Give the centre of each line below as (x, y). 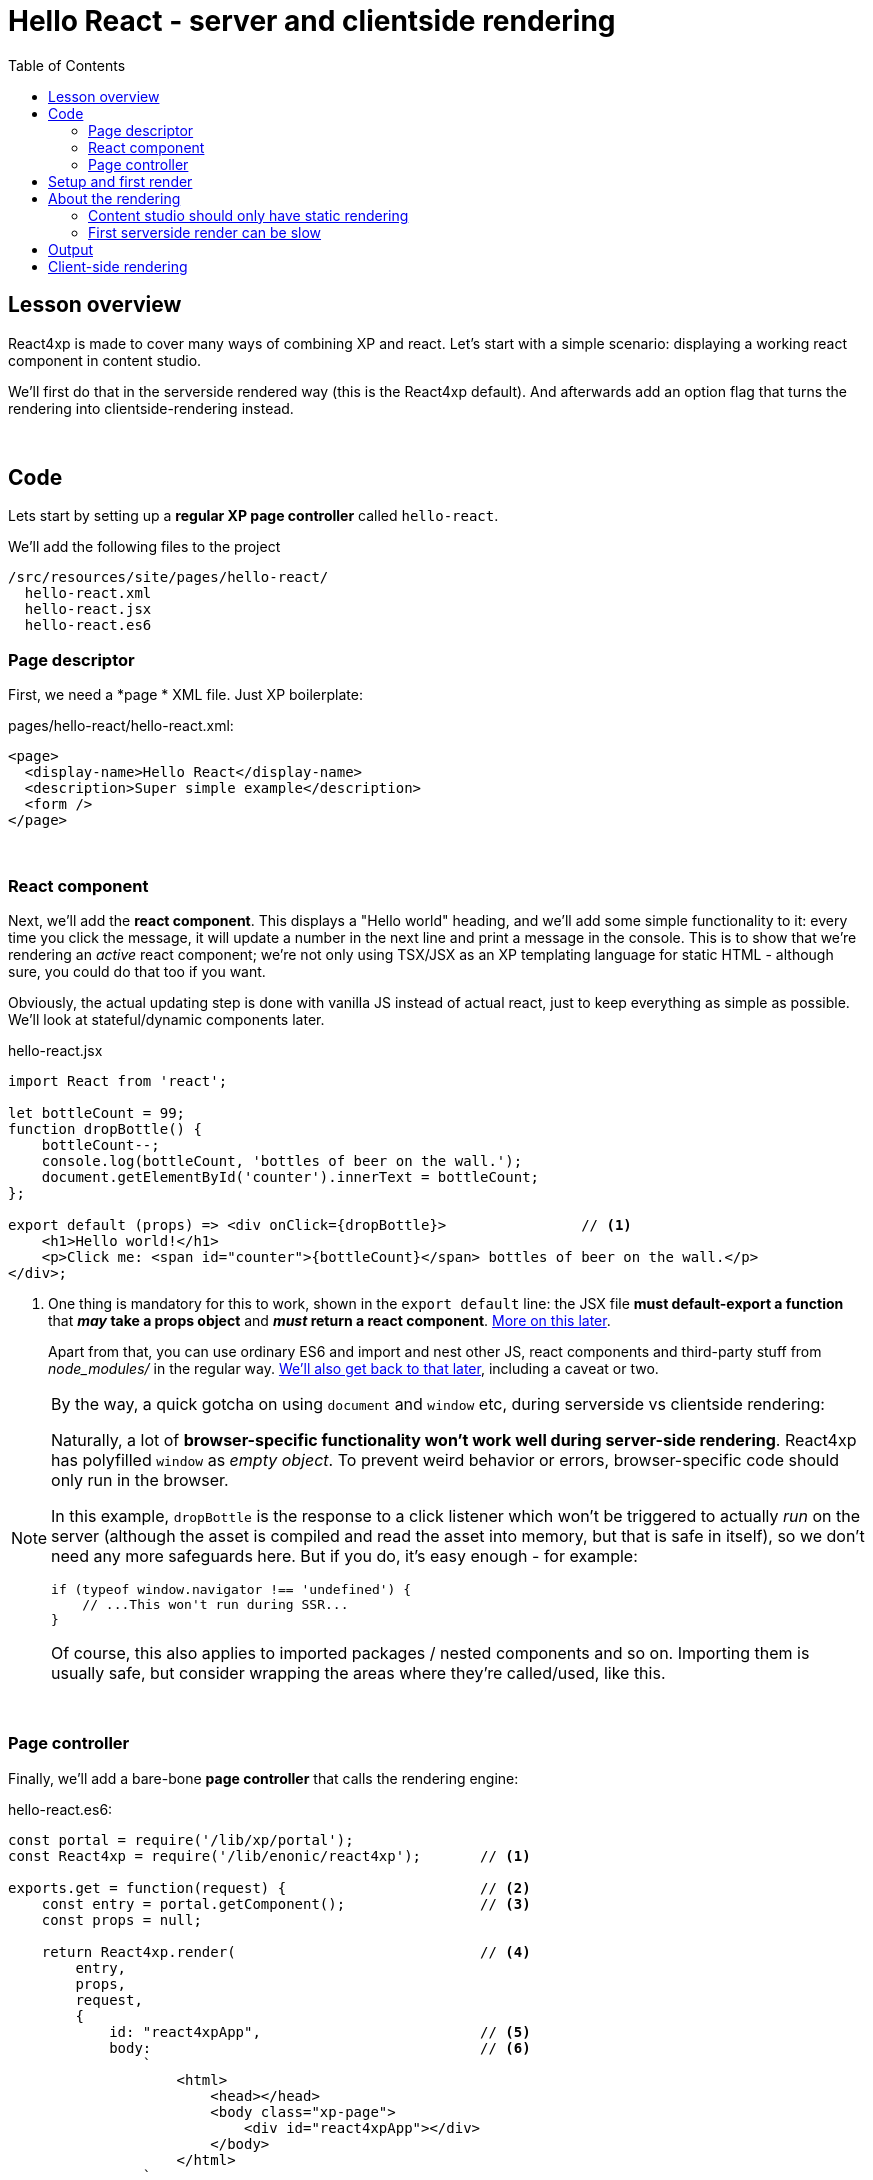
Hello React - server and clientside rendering (312, 21)
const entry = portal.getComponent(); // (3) (286, 1903)
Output (70, 249)
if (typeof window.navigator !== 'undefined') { (231, 1589)
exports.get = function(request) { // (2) (269, 1887)
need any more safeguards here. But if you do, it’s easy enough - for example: (344, 1555)
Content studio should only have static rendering (248, 215)
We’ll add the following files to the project (144, 547)
